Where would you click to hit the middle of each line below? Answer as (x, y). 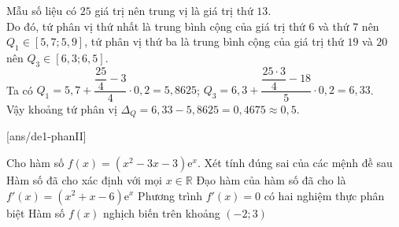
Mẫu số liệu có (42, 10)
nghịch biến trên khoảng (162, 212)
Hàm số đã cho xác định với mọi (85, 179)
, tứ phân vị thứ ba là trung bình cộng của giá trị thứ (214, 41)
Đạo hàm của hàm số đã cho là (271, 179)
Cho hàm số (35, 162)
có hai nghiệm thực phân (324, 195)
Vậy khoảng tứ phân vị (62, 108)
